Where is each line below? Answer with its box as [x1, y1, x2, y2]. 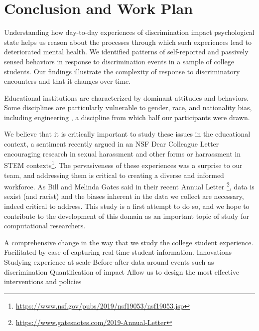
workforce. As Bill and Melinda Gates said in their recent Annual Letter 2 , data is [4, 180, 255, 191]
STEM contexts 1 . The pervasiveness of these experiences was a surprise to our [4, 159, 243, 170]
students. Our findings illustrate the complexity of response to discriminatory [4, 66, 240, 76]
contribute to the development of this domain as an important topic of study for [4, 210, 249, 221]
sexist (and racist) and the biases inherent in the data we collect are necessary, [4, 191, 244, 201]
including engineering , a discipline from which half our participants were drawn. [4, 112, 250, 122]
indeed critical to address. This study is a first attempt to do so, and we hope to [4, 200, 250, 211]
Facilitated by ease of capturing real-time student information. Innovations [4, 247, 232, 257]
